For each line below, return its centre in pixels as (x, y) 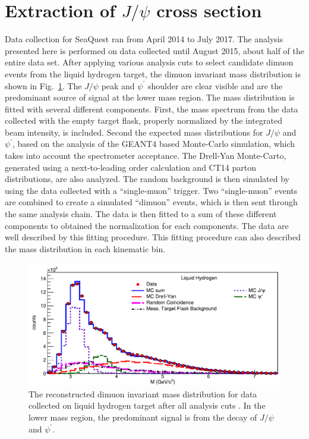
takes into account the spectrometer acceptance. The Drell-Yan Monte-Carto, (146, 156)
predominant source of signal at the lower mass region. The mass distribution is (150, 97)
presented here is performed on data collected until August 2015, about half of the (155, 50)
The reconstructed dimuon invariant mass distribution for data (143, 393)
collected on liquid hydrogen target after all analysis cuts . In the (147, 405)
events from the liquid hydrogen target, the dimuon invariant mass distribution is (153, 73)
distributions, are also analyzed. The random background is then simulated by (147, 179)
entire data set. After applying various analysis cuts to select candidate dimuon (149, 62)
